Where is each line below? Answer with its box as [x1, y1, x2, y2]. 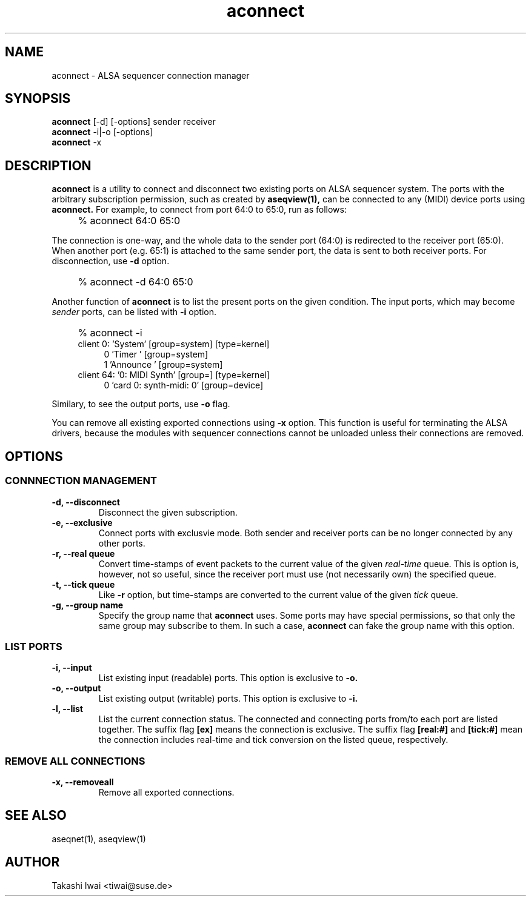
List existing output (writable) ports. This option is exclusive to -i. [98, 693, 358, 704]
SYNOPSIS [5, 91, 71, 107]
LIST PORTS [5, 640, 62, 653]
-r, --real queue [52, 548, 115, 559]
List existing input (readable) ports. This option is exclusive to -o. [98, 673, 358, 683]
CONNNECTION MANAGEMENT [5, 474, 157, 487]
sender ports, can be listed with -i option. [52, 307, 216, 318]
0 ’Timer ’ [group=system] [104, 349, 209, 360]
